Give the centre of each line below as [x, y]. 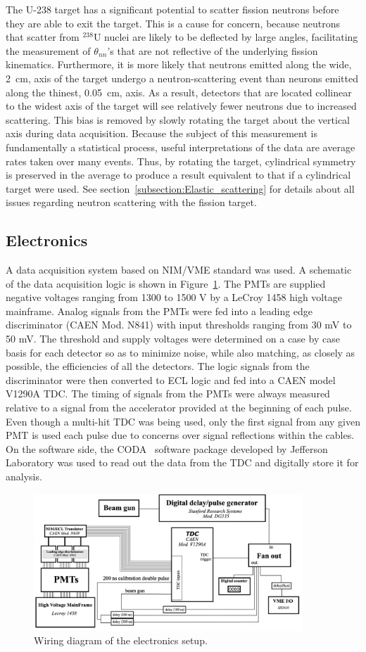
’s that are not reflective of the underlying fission [213, 50]
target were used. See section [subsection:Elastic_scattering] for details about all [180, 188]
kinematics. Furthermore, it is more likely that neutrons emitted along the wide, [179, 64]
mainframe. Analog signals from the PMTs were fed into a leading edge [159, 311]
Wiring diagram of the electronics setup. [121, 640]
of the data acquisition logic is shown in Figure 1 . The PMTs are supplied [166, 283]
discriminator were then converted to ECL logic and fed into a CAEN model [171, 379]
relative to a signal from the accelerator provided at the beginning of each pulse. [179, 408]
